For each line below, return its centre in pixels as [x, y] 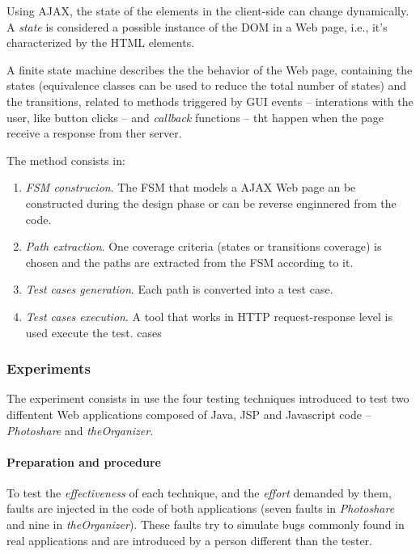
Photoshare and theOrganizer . [80, 430]
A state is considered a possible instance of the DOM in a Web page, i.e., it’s [197, 26]
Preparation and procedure [84, 461]
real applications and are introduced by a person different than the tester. [189, 540]
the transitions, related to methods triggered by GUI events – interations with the [210, 101]
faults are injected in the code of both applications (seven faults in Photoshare [201, 508]
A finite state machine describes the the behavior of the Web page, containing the [210, 69]
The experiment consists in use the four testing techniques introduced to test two [208, 398]
